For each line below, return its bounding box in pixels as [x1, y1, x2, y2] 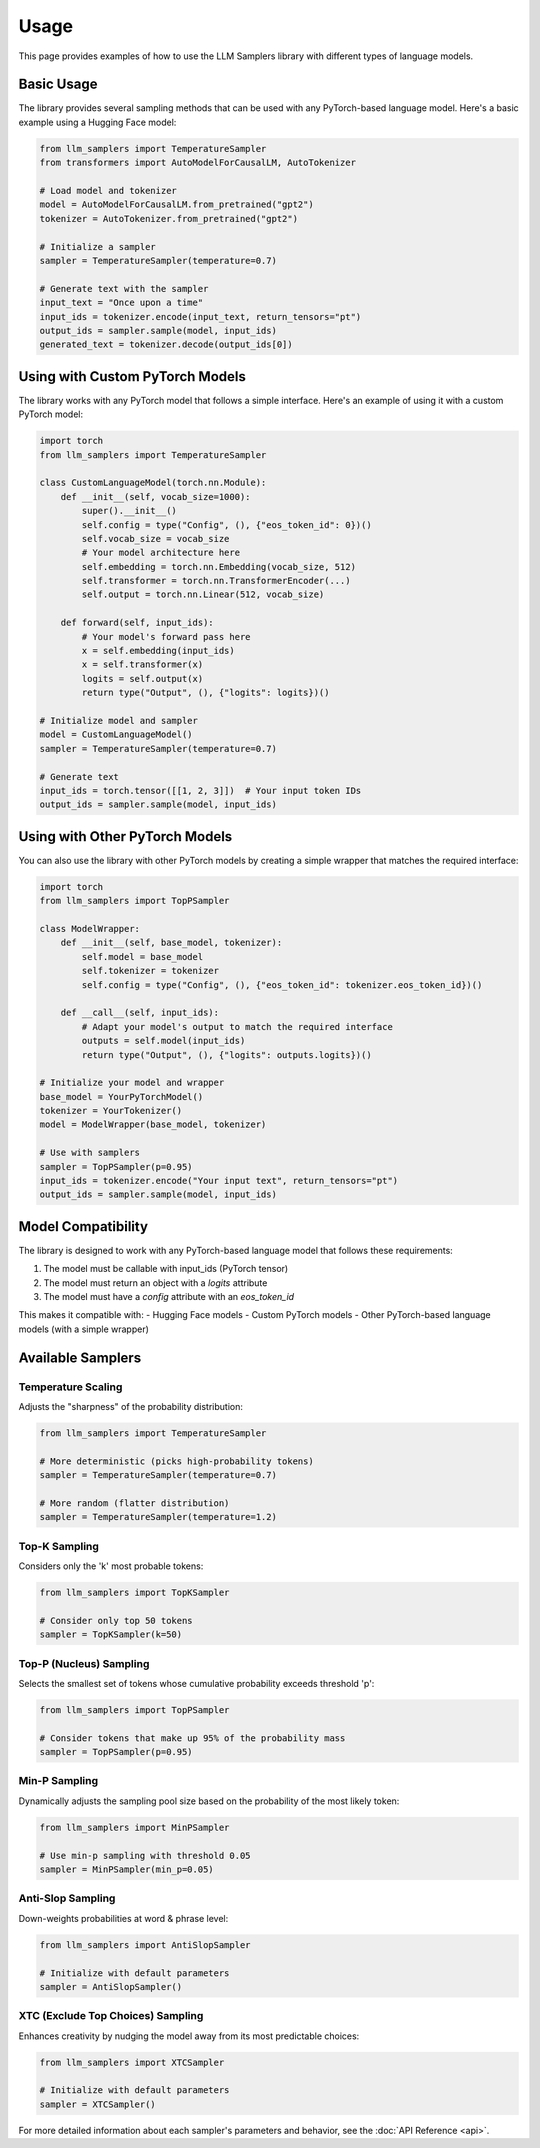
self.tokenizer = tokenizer [81, 965, 220, 977]
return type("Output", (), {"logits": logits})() [81, 687, 330, 699]
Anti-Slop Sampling [18, 1891, 116, 1905]
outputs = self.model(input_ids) [81, 1035, 246, 1047]
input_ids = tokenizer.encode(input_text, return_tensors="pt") [39, 311, 362, 322]
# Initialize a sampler [39, 241, 157, 252]
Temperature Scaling [18, 1380, 123, 1394]
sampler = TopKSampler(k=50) [39, 1629, 183, 1640]
